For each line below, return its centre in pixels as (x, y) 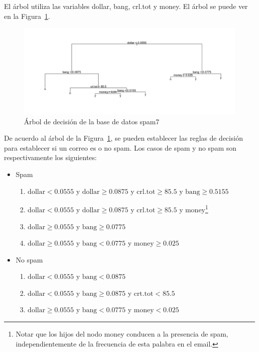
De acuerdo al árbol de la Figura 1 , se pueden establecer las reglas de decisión (124, 138)
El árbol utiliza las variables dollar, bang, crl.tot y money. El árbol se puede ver (126, 6)
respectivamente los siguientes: (51, 157)
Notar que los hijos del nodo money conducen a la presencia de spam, (122, 334)
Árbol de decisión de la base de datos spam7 (92, 121)
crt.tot (143, 294)
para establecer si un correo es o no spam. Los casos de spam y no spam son (120, 147)
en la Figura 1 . (27, 16)
